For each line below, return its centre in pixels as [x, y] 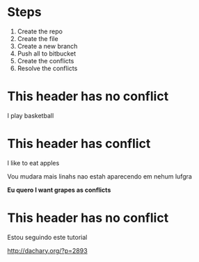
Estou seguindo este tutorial [47, 237]
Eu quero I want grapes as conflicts [59, 190]
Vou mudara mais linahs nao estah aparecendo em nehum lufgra [100, 176]
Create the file [38, 38]
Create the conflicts [46, 60]
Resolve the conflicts [47, 68]
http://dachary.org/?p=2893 [48, 250]
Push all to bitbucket [47, 54]
